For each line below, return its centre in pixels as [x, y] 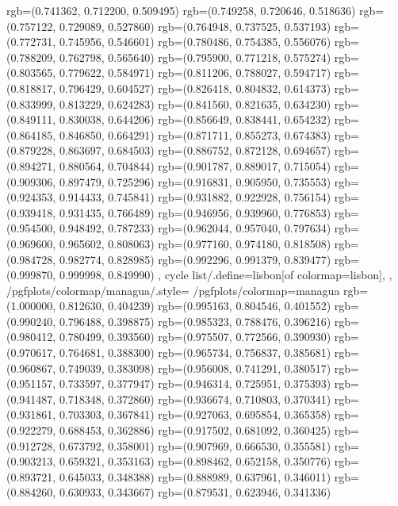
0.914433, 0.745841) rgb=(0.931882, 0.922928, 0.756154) [195, 197]
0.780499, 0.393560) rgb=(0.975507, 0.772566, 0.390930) [195, 337]
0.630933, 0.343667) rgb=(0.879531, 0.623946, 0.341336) [195, 492]
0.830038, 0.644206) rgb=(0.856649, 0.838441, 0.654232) [195, 119]
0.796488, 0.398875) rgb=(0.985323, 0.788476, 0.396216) [195, 321]
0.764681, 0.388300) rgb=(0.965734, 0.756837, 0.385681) [195, 353]
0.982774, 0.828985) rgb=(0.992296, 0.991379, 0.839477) [195, 259]
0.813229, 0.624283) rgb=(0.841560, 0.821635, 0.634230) [195, 103]
